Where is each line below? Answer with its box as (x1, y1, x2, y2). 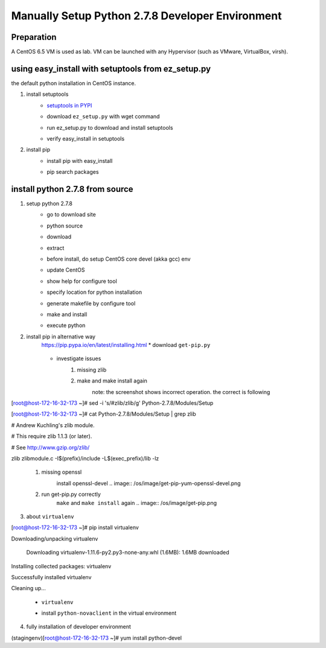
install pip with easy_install (46, 157, 113, 164)
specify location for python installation (46, 288, 142, 296)
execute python (46, 322, 86, 329)
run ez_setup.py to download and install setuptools (46, 124, 173, 131)
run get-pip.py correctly (41, 491, 101, 498)
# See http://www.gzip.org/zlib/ (11, 443, 90, 451)
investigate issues (56, 355, 101, 362)
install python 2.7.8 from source (11, 184, 133, 194)
